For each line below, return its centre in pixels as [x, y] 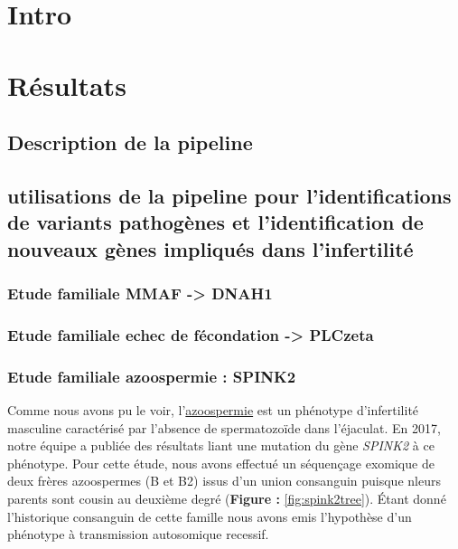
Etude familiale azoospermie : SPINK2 [152, 376]
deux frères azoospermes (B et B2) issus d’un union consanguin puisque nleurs [224, 481]
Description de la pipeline [130, 142]
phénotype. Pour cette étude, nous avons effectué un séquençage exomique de [221, 463]
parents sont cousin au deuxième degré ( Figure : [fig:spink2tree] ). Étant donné [227, 498]
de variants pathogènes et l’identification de [215, 222]
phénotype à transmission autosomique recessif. [138, 534]
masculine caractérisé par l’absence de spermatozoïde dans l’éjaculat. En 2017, [224, 427]
